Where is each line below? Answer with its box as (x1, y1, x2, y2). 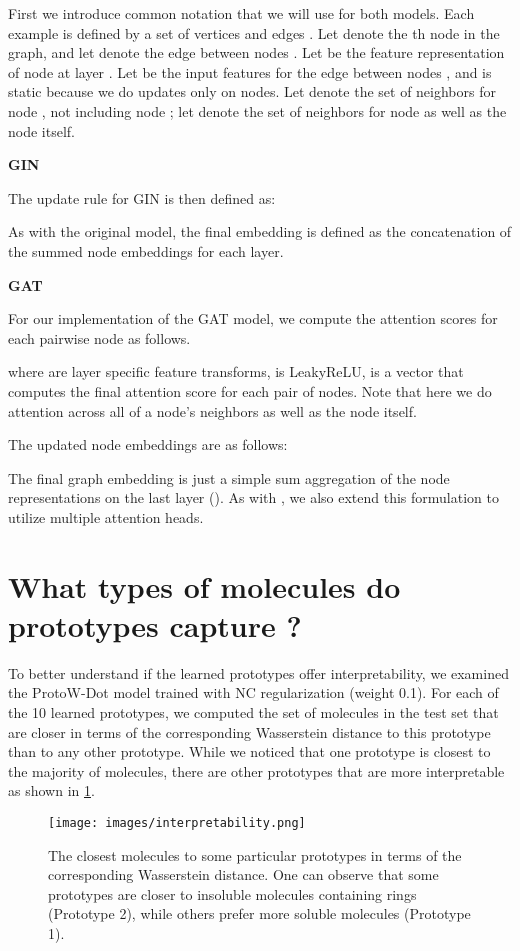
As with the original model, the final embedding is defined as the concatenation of (8, 221, 512, 242)
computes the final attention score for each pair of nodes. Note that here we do (8, 380, 492, 401)
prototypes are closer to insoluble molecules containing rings (48, 883, 417, 904)
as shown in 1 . (8, 780, 95, 801)
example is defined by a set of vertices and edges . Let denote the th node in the (8, 22, 500, 43)
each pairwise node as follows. (8, 327, 191, 348)
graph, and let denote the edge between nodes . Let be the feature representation (8, 42, 505, 63)
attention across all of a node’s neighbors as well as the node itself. (8, 400, 417, 421)
